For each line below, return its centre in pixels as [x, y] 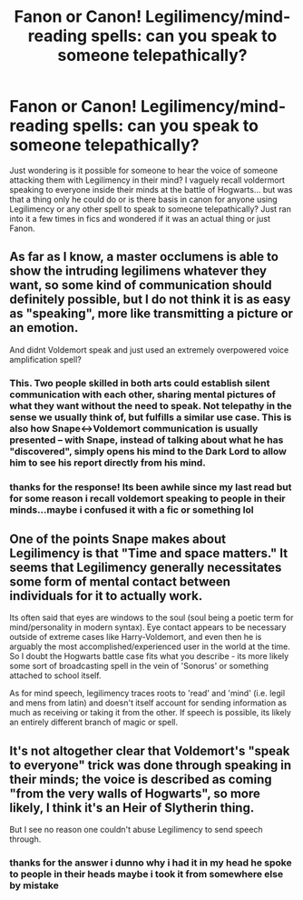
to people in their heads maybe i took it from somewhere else [147, 875]
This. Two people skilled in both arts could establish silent [140, 383]
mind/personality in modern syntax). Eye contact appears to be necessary [148, 627]
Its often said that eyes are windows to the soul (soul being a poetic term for [151, 618]
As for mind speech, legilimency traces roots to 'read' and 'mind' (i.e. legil [147, 694]
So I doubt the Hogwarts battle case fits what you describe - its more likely [149, 656]
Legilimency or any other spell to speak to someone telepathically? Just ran [151, 209]
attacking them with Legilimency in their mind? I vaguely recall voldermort [147, 180]
